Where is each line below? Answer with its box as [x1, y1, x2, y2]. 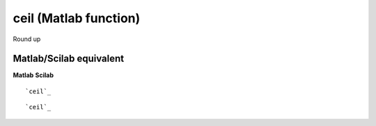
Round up [13, 35, 41, 43]
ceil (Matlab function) [13, 10, 141, 26]
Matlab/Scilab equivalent [13, 53, 125, 65]
